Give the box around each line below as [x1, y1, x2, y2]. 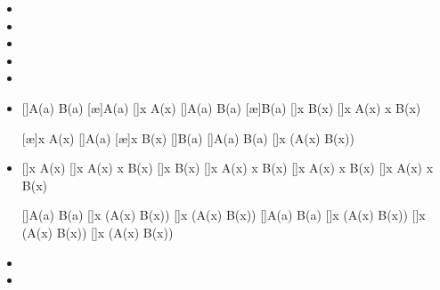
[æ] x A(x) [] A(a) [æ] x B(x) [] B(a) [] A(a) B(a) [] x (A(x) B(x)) [21, 128, 354, 147]
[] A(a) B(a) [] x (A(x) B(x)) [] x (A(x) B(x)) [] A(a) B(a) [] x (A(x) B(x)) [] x [21, 205, 426, 224]
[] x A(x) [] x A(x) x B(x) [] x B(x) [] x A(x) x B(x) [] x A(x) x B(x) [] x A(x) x [21, 158, 434, 177]
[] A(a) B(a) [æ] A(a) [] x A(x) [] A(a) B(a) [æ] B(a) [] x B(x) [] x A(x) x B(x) [21, 98, 421, 117]
